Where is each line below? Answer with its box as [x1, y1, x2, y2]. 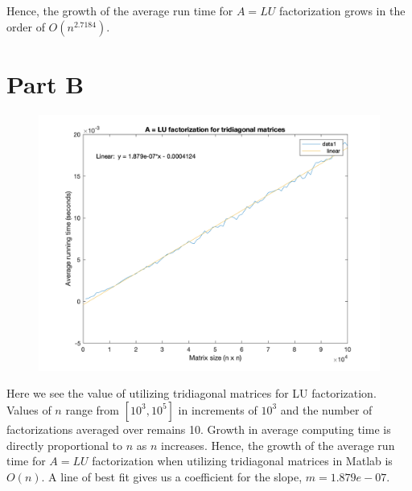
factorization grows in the [278, 2, 406, 19]
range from [65, 401, 120, 418]
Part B [6, 67, 84, 100]
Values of [6, 401, 51, 418]
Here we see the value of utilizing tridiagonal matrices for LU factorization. [6, 385, 377, 402]
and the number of [280, 401, 373, 418]
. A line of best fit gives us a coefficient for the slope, [41, 468, 303, 485]
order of [6, 18, 45, 35]
